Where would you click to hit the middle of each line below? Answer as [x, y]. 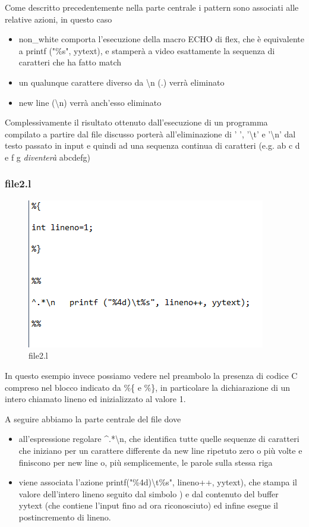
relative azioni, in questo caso [59, 19]
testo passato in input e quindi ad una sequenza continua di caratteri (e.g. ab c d [152, 145]
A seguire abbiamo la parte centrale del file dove [93, 418]
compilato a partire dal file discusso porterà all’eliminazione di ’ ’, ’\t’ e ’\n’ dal [150, 134]
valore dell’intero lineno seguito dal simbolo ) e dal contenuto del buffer [149, 493]
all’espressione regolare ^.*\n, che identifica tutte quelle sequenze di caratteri [159, 439]
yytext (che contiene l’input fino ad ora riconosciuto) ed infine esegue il [148, 505]
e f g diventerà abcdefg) [48, 157]
